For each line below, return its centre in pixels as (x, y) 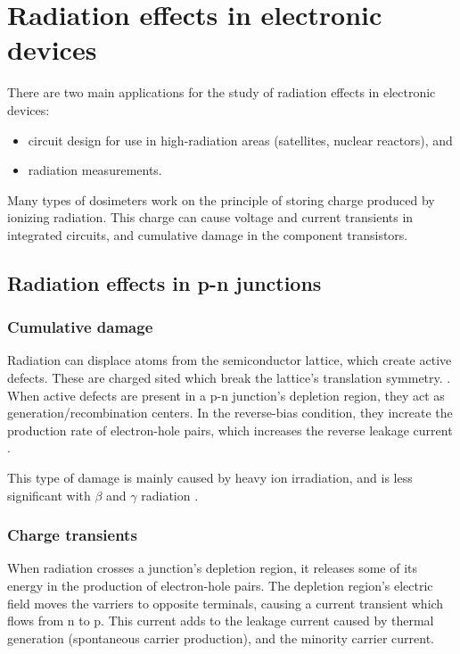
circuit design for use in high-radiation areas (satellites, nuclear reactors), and (240, 140)
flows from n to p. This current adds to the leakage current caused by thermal (221, 621)
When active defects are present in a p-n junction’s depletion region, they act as (226, 395)
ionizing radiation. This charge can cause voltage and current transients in (210, 217)
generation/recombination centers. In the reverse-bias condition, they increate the (230, 413)
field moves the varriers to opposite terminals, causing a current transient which (226, 603)
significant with (49, 495)
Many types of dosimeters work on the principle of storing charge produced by (221, 199)
